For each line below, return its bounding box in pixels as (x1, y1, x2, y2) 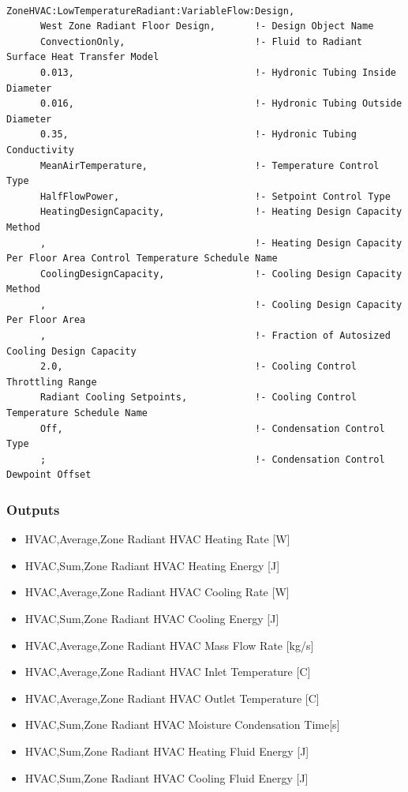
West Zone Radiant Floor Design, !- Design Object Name (39, 21, 374, 32)
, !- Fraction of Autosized (39, 330, 391, 342)
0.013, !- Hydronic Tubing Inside (39, 66, 396, 78)
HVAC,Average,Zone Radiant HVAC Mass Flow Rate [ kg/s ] (24, 636, 314, 653)
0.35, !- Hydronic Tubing (39, 129, 357, 141)
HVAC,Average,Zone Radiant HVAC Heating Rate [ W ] (24, 531, 290, 547)
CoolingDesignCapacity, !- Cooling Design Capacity (39, 268, 402, 280)
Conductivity (6, 144, 74, 156)
